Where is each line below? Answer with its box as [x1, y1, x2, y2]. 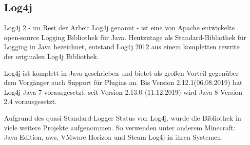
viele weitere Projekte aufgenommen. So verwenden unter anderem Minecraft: [4, 122, 235, 132]
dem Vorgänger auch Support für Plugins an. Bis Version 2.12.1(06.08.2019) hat [4, 77, 243, 87]
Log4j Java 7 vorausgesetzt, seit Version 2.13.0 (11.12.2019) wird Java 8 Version [4, 86, 243, 97]
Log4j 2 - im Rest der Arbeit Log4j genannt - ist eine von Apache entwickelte [4, 22, 235, 33]
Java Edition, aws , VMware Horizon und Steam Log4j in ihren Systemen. [4, 132, 223, 142]
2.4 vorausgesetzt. [4, 96, 57, 106]
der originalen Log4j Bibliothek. [4, 51, 99, 61]
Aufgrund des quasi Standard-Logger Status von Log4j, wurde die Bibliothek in [4, 112, 241, 123]
